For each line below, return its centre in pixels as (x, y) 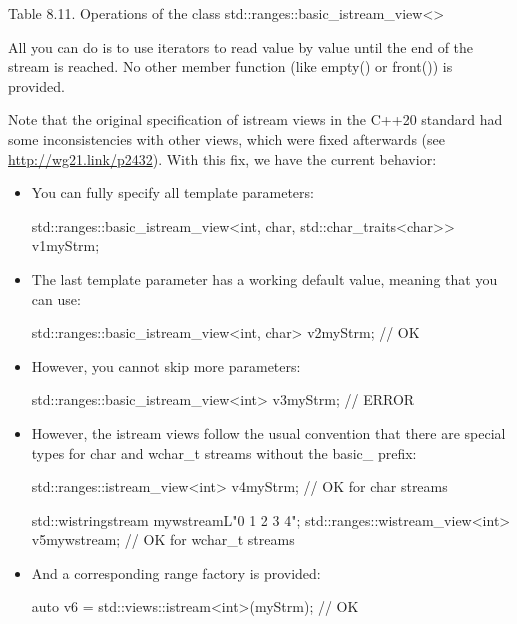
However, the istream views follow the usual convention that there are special (268, 432)
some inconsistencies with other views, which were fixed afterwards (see (226, 138)
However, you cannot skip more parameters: (166, 365)
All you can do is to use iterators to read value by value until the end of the (241, 46)
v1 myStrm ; (65, 245)
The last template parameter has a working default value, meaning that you (264, 278)
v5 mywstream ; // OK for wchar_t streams (163, 539)
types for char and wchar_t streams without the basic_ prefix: (224, 452)
